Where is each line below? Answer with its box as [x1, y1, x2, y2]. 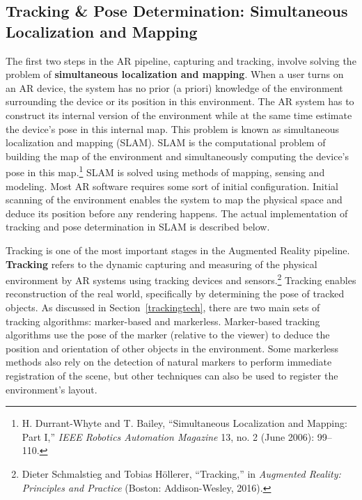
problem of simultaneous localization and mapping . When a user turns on [6, 67, 344, 81]
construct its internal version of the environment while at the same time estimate [6, 107, 352, 122]
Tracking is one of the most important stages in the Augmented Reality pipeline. [6, 242, 350, 257]
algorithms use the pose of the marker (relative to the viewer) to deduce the [6, 327, 330, 342]
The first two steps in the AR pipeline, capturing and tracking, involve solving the [6, 53, 356, 68]
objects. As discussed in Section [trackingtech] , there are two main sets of [6, 300, 320, 314]
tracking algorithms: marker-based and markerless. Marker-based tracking [6, 313, 320, 328]
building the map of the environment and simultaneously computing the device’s [6, 148, 349, 163]
